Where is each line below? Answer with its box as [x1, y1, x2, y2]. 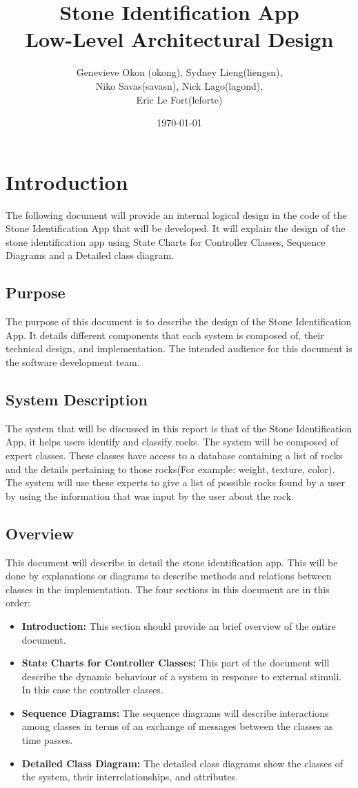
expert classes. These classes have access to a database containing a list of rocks [6, 448, 343, 462]
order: [6, 595, 30, 610]
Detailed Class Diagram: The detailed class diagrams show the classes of [21, 756, 343, 770]
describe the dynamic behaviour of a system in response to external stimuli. [21, 669, 342, 683]
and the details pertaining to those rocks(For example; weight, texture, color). [6, 461, 335, 476]
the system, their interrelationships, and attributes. [21, 769, 239, 784]
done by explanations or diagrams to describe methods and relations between [6, 568, 332, 583]
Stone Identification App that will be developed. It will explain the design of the [6, 221, 346, 236]
